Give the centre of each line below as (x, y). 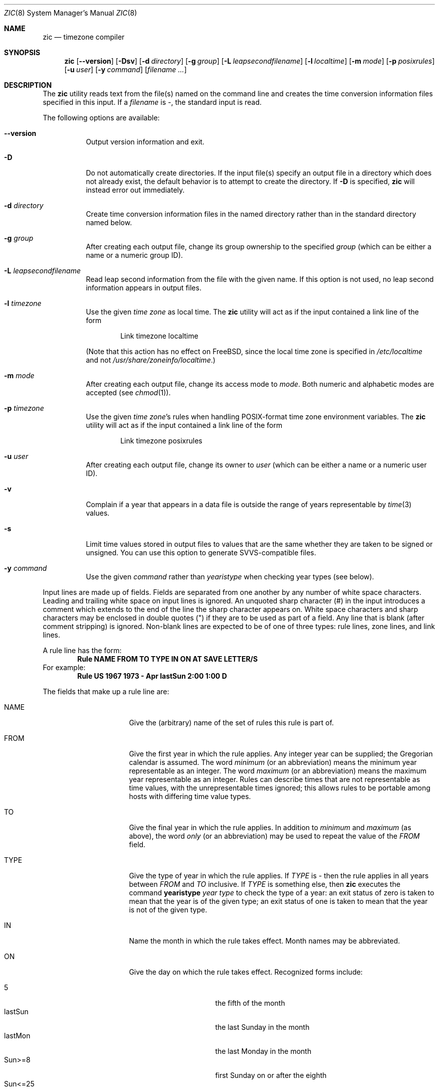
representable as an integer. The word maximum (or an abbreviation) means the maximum (278, 771)
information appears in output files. (144, 288)
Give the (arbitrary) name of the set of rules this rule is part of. (232, 723)
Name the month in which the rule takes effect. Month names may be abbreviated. (265, 941)
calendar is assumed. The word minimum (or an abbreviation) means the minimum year (273, 762)
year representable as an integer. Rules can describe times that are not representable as (275, 779)
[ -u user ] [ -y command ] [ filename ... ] (126, 69)
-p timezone (24, 408)
